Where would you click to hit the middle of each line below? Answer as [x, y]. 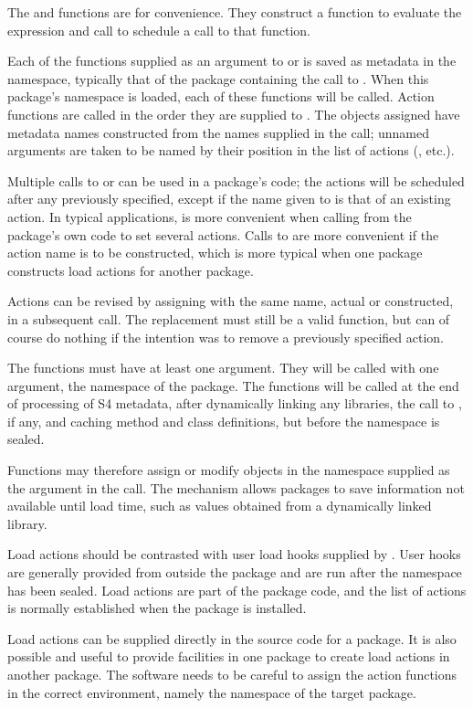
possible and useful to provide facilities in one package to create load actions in [229, 656]
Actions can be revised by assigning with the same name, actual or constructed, [231, 301]
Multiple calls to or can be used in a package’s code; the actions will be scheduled [236, 180]
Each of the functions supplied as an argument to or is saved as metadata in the [232, 61]
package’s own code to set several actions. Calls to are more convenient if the [223, 234]
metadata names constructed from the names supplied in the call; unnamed [218, 132]
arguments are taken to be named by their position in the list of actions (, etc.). [231, 150]
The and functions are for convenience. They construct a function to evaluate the [235, 12]
